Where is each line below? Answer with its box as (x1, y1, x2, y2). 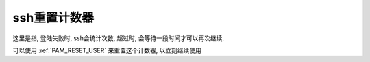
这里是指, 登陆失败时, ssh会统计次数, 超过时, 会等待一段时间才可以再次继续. (12, 34, 224, 42)
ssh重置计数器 (12, 10, 94, 25)
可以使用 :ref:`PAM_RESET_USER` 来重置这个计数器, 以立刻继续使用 (12, 46, 202, 55)
